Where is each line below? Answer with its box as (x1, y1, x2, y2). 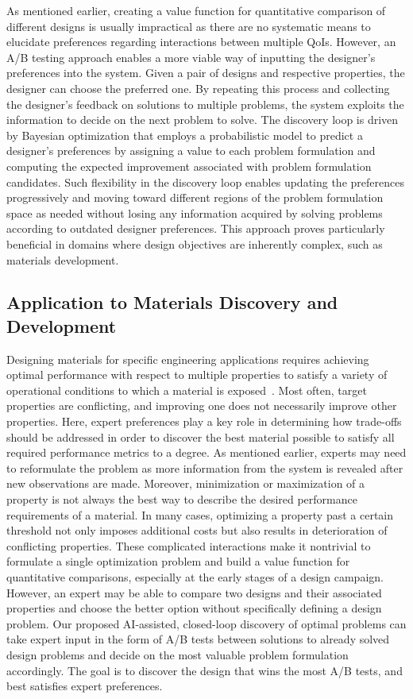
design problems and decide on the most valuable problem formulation (6, 646, 349, 662)
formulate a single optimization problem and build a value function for (6, 553, 350, 570)
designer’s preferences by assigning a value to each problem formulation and (6, 142, 376, 159)
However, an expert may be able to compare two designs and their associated (6, 584, 382, 601)
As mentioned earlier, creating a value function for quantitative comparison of (6, 2, 386, 18)
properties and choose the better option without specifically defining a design (6, 600, 382, 616)
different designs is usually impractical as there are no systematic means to (6, 17, 371, 34)
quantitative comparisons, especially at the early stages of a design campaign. (6, 569, 384, 585)
